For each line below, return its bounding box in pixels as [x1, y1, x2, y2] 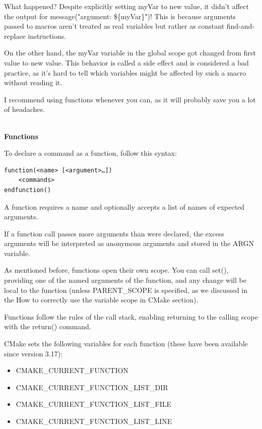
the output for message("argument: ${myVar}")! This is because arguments [4, 11, 236, 21]
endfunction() [4, 186, 51, 194]
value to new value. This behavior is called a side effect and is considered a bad [4, 57, 249, 68]
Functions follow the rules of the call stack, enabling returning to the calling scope [4, 311, 258, 322]
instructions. [28, 30, 67, 41]
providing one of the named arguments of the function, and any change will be [4, 275, 246, 285]
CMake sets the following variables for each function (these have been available [4, 338, 248, 349]
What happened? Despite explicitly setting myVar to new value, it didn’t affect [4, 1, 249, 11]
